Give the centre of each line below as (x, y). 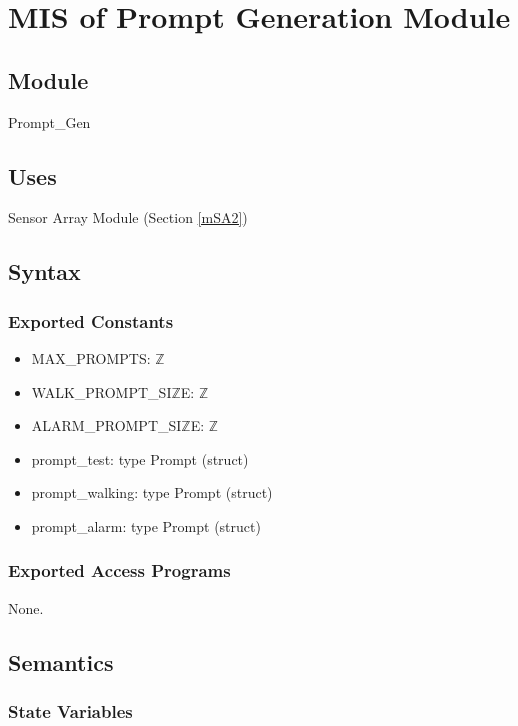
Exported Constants (91, 320)
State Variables (70, 711)
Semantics (61, 661)
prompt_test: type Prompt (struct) (140, 458)
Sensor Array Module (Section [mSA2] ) (128, 217)
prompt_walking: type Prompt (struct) (152, 492)
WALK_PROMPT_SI (101, 391)
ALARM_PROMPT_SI (106, 425)
